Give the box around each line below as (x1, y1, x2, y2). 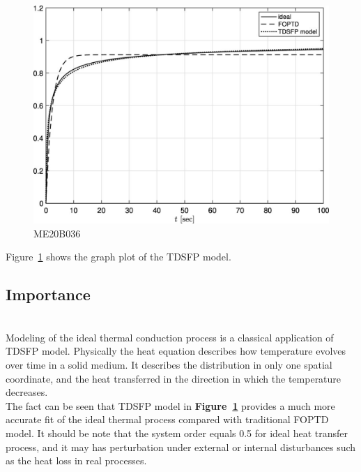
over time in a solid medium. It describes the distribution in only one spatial (6, 357, 332, 371)
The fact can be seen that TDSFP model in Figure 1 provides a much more (6, 398, 335, 413)
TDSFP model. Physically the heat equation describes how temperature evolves (6, 344, 346, 358)
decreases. (6, 385, 48, 399)
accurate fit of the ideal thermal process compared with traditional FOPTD (6, 412, 329, 427)
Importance (6, 283, 91, 305)
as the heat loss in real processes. (6, 453, 147, 468)
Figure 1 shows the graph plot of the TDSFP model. (6, 249, 231, 264)
